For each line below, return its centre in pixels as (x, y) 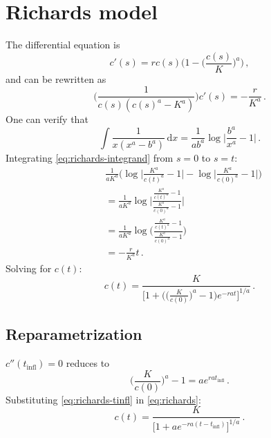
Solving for (29, 268)
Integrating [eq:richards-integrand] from (90, 158)
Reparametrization (74, 334)
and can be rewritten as (56, 78)
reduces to (88, 363)
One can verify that (47, 119)
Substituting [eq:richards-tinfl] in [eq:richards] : (103, 399)
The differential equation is (63, 45)
